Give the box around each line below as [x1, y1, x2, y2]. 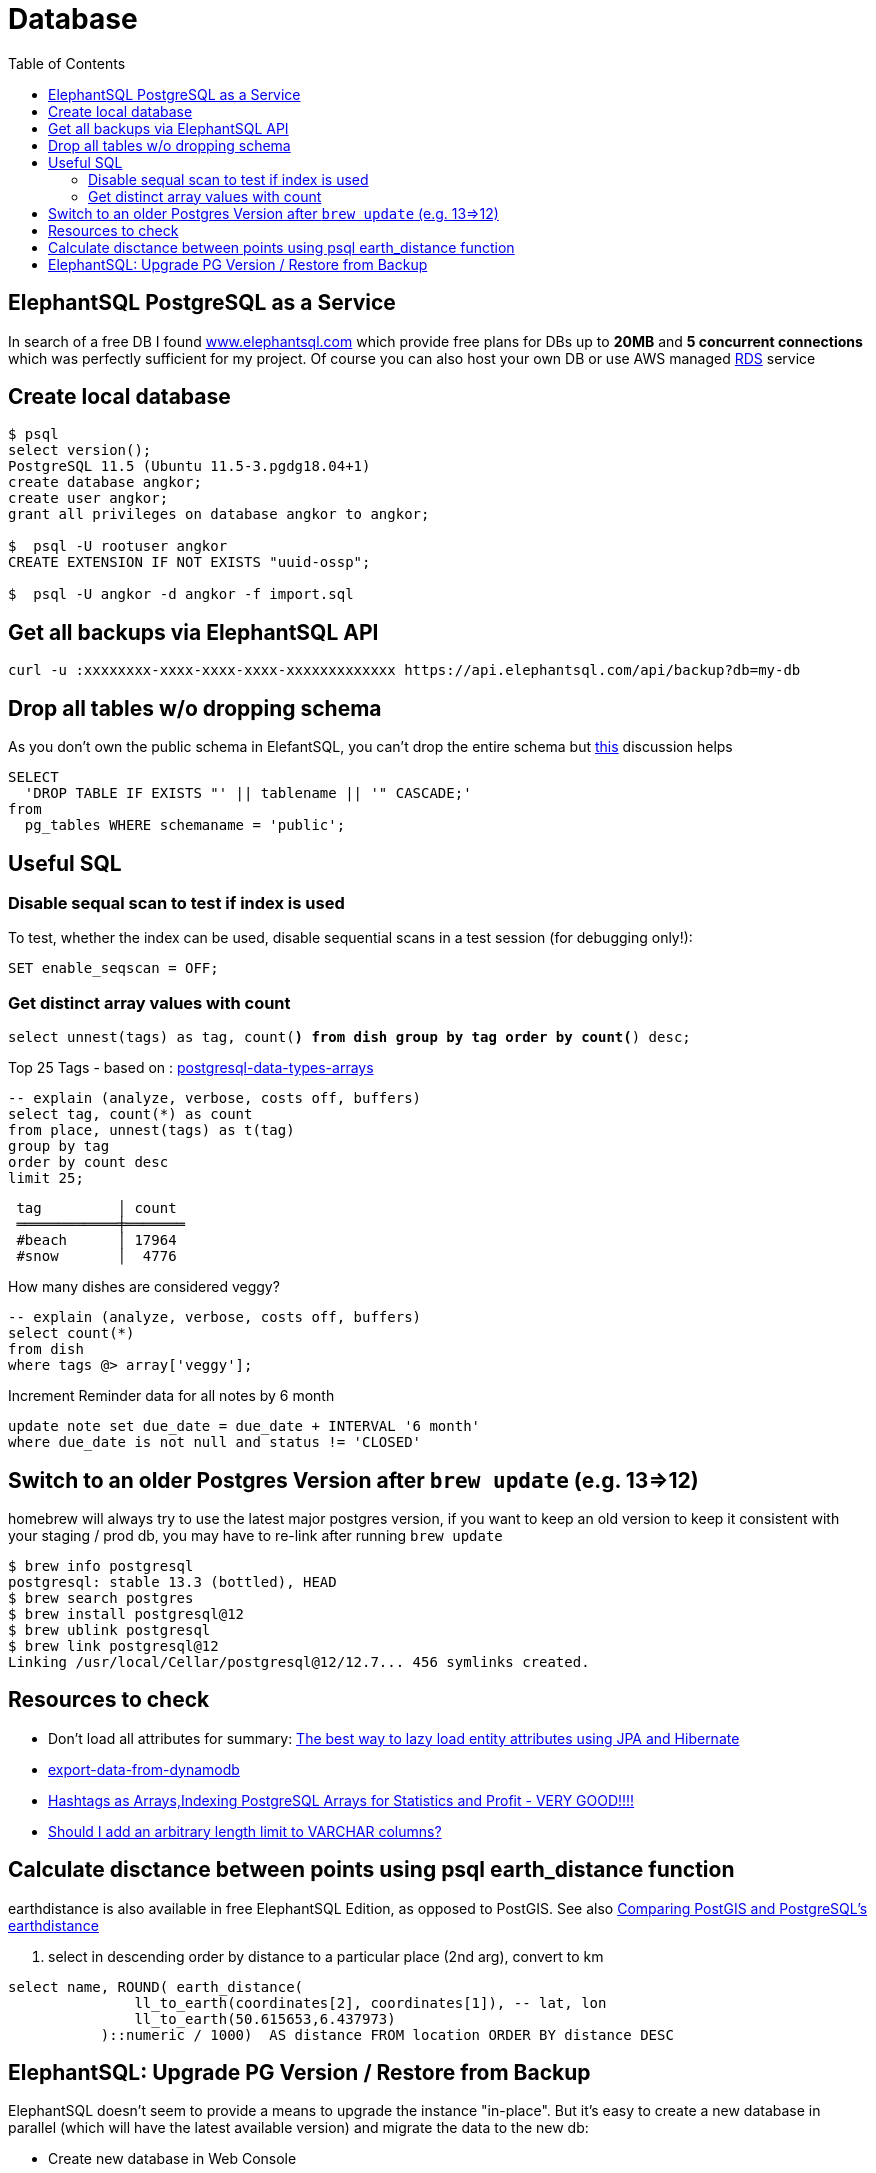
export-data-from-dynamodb [48, 1760, 240, 1778]
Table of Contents [8, 54, 126, 72]
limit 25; [8, 1170, 84, 1187]
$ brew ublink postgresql [8, 1621, 211, 1638]
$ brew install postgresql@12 [8, 1605, 245, 1622]
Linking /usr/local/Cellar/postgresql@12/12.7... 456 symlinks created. [8, 1653, 590, 1670]
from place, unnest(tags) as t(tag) [8, 1122, 295, 1139]
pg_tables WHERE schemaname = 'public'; [24, 817, 346, 834]
